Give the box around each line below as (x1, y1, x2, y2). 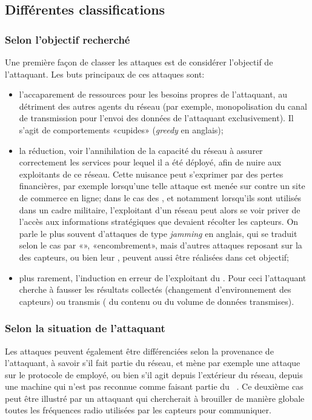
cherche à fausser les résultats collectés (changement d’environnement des (19, 283, 291, 296)
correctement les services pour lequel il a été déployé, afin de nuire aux (19, 156, 282, 168)
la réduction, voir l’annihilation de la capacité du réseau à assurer (19, 144, 263, 156)
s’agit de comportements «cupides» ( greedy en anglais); (19, 123, 224, 136)
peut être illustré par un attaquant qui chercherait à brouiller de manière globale (5, 392, 305, 404)
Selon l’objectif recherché (5, 32, 130, 47)
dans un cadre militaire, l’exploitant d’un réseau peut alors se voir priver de (19, 203, 300, 216)
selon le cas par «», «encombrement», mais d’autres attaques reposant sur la (19, 239, 302, 252)
